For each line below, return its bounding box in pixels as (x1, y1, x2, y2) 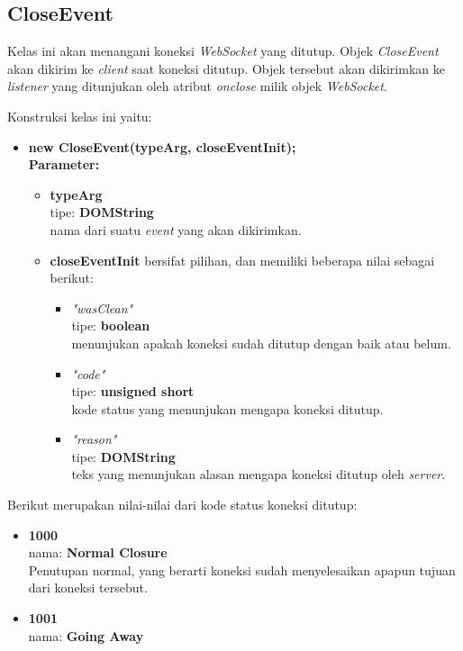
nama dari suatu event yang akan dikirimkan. (50, 220, 302, 239)
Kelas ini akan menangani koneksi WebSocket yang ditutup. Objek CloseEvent (7, 41, 439, 60)
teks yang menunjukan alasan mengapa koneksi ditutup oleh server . (71, 465, 446, 484)
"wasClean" (71, 298, 133, 317)
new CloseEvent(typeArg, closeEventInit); (28, 137, 296, 156)
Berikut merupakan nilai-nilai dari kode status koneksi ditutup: (7, 495, 358, 514)
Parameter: (28, 155, 100, 174)
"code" (71, 364, 105, 383)
